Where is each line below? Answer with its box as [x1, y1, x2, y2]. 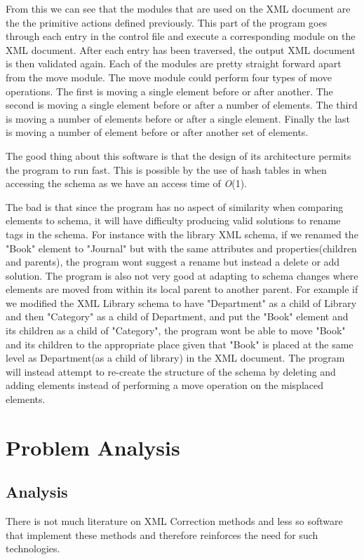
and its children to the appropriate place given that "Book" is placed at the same [6, 336, 353, 351]
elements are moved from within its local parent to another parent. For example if [6, 282, 358, 296]
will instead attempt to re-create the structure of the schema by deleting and [6, 364, 336, 378]
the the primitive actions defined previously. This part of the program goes [6, 15, 328, 29]
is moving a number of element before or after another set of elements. [6, 125, 309, 139]
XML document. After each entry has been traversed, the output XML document [6, 42, 356, 57]
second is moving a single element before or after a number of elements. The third [6, 97, 358, 112]
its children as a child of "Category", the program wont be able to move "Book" [6, 323, 346, 338]
